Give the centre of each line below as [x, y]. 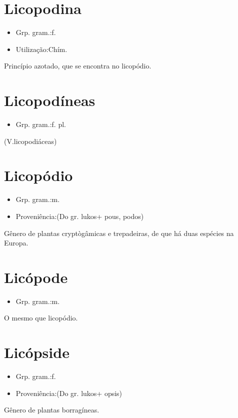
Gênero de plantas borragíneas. [52, 410]
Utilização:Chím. [41, 49]
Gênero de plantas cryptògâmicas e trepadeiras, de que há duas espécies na [119, 233]
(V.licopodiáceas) [30, 141]
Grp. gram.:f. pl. [41, 124]
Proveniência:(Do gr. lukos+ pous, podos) [80, 216]
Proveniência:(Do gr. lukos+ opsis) [69, 393]
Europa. [16, 243]
